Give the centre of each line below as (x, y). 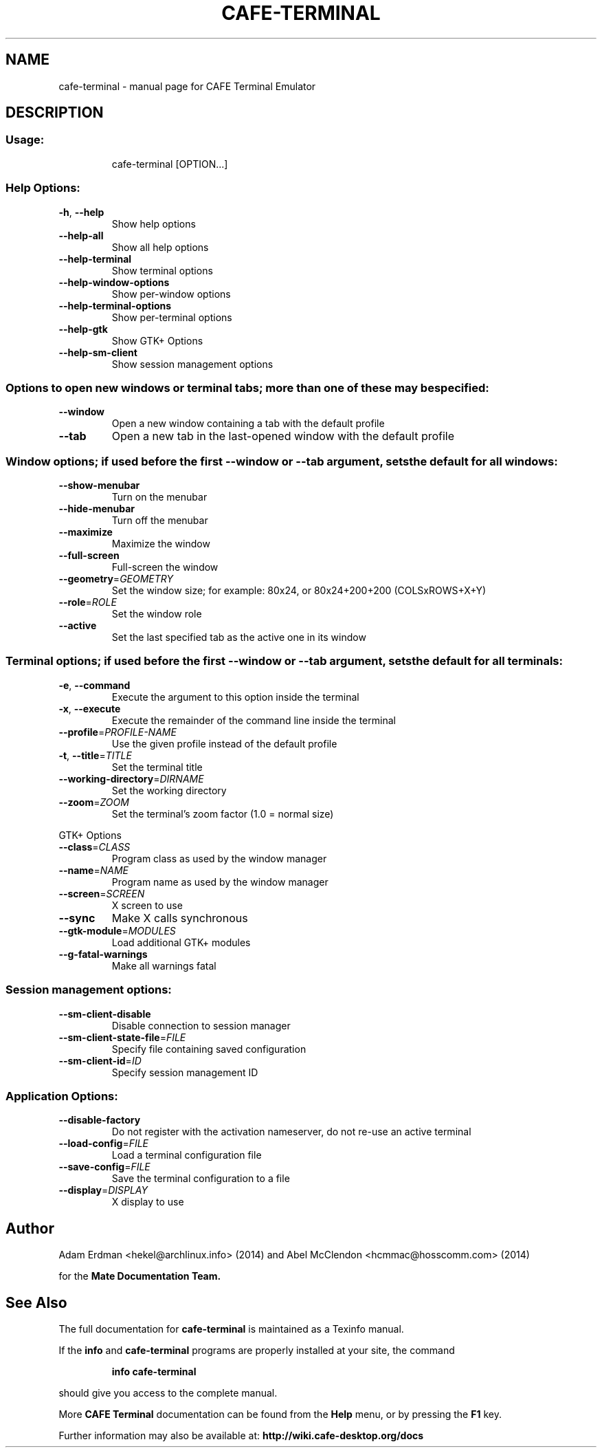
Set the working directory (169, 790)
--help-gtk (83, 329)
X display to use (148, 1202)
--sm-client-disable (105, 1014)
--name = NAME (93, 870)
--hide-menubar (97, 509)
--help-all (81, 235)
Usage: (25, 140)
